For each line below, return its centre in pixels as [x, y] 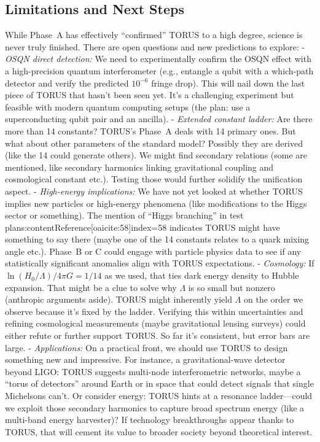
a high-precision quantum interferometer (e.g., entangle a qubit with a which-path [159, 70]
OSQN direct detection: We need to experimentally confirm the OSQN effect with [158, 59]
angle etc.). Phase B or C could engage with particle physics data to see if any [153, 251]
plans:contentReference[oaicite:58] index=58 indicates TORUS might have [142, 227]
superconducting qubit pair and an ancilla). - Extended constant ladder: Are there [159, 119]
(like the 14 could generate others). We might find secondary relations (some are [156, 155]
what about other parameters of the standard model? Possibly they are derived [154, 143]
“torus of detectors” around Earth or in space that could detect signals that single [159, 383]
